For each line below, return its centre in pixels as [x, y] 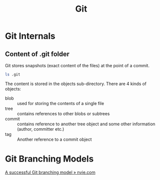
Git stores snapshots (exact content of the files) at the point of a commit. [77, 66]
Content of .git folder [37, 54]
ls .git [13, 75]
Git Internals [30, 36]
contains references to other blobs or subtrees [64, 113]
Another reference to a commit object [54, 139]
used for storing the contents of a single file [61, 103]
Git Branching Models [49, 159]
